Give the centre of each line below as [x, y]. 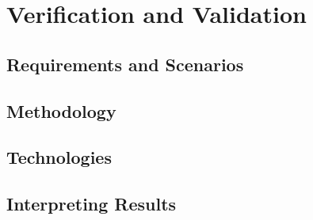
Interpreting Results [92, 204]
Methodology [61, 110]
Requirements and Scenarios [125, 64]
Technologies [59, 157]
